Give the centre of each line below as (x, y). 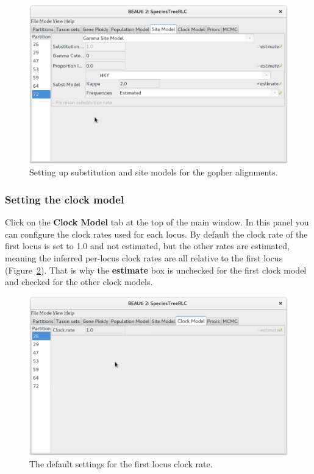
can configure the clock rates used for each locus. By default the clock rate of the (156, 234)
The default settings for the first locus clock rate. (121, 464)
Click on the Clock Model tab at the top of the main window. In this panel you (157, 222)
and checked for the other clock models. (79, 282)
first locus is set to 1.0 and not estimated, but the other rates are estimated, (147, 246)
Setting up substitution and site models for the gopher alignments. (154, 172)
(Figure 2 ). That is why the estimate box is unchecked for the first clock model (156, 270)
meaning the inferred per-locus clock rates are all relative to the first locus (144, 258)
